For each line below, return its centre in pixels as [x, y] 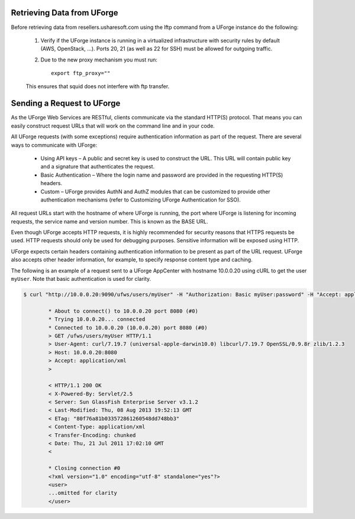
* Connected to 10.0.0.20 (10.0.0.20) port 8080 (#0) [128, 327]
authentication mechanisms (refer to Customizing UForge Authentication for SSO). [141, 200]
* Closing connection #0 [84, 468]
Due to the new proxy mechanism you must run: [99, 60]
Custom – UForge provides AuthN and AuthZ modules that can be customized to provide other [155, 192]
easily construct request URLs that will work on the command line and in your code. [113, 126]
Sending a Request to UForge [66, 103]
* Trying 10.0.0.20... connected [97, 319]
